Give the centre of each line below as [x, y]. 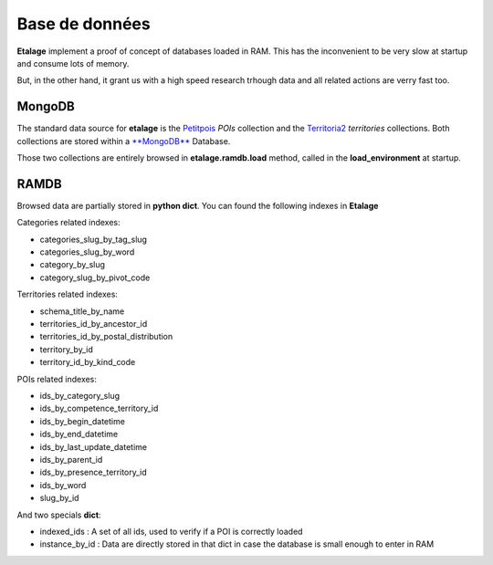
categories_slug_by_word [87, 252]
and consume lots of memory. [73, 63]
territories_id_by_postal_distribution [106, 337]
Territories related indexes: [68, 294]
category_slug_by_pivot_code [95, 277]
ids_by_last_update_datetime [94, 446]
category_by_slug [72, 265]
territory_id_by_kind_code [88, 362]
